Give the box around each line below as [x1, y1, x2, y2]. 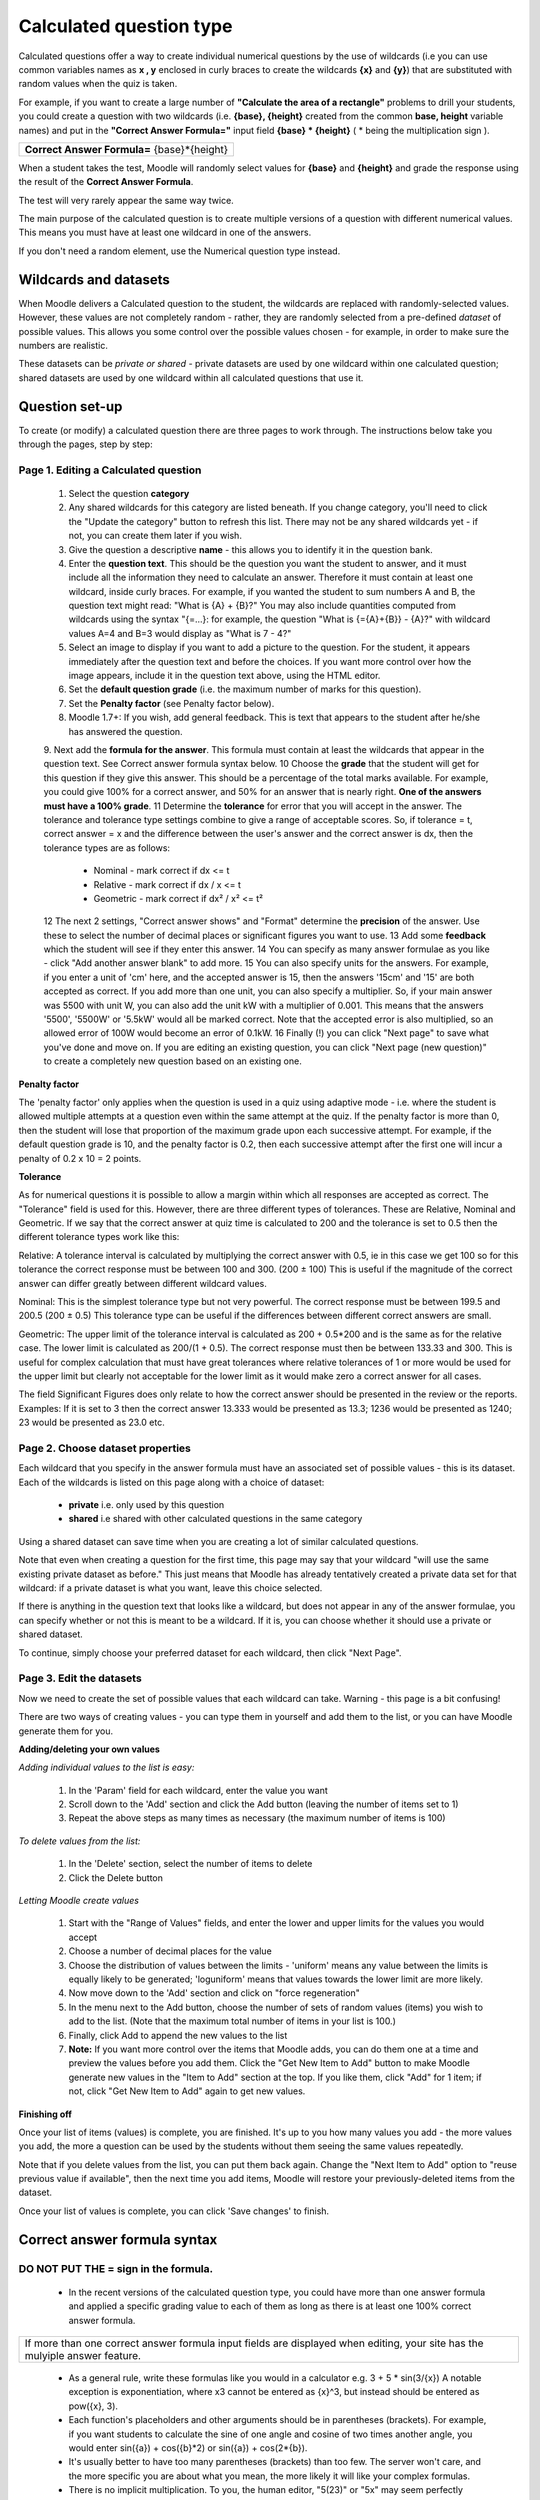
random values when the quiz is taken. [18, 78, 178, 90]
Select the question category [68, 487, 190, 499]
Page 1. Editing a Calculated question [18, 463, 202, 477]
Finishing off [18, 2108, 72, 2120]
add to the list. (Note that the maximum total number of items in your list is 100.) [68, 2015, 397, 2027]
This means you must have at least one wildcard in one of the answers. [18, 226, 312, 239]
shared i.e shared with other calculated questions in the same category [68, 1513, 363, 1525]
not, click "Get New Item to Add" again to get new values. [68, 2085, 306, 2097]
